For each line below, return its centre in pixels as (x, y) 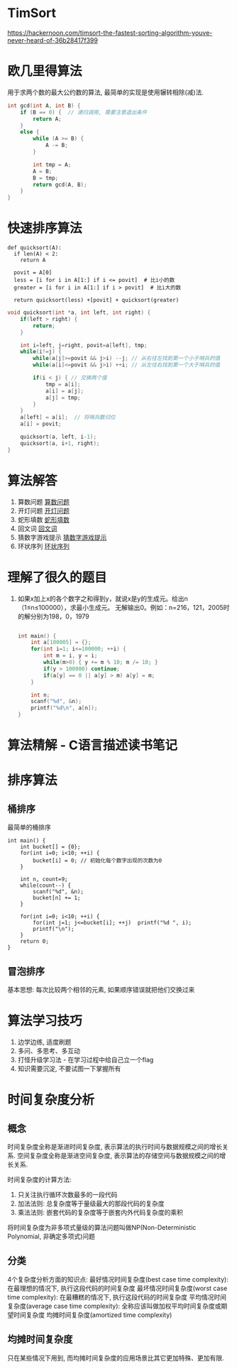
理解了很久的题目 (57, 577)
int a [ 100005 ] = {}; (61, 643)
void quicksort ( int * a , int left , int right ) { (79, 313)
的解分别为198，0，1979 (54, 616)
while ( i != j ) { (41, 352)
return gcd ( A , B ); (60, 185)
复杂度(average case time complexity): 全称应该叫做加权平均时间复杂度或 (114, 1306)
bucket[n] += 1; (57, 898)
